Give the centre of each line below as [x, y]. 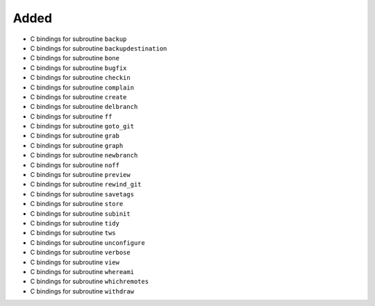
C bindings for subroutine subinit [81, 213]
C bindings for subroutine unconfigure [87, 242]
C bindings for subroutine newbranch [84, 155]
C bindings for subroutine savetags [82, 194]
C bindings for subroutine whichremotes [90, 282]
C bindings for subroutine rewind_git [86, 185]
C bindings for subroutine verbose [81, 253]
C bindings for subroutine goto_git [82, 126]
